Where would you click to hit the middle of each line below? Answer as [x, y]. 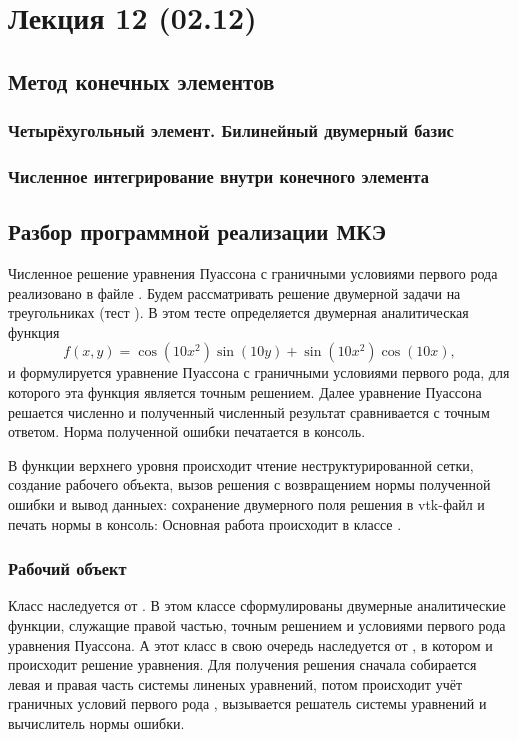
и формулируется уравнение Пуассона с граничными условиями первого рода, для [259, 372]
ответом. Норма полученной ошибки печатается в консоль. [187, 431]
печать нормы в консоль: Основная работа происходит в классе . [205, 523]
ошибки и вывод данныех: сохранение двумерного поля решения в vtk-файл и [246, 503]
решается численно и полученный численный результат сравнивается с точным [249, 411]
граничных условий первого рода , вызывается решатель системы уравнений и [247, 703]
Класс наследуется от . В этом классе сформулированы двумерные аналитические [257, 605]
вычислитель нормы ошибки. [96, 722]
